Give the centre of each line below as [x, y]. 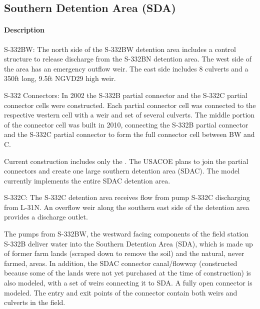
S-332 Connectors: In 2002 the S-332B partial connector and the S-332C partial [126, 95]
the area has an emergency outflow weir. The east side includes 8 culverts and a [126, 68]
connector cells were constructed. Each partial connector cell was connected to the [130, 105]
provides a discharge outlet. [46, 217]
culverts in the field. [35, 302]
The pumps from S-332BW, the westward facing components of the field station [126, 234]
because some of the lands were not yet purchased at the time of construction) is [128, 273]
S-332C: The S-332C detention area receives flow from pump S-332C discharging [127, 197]
